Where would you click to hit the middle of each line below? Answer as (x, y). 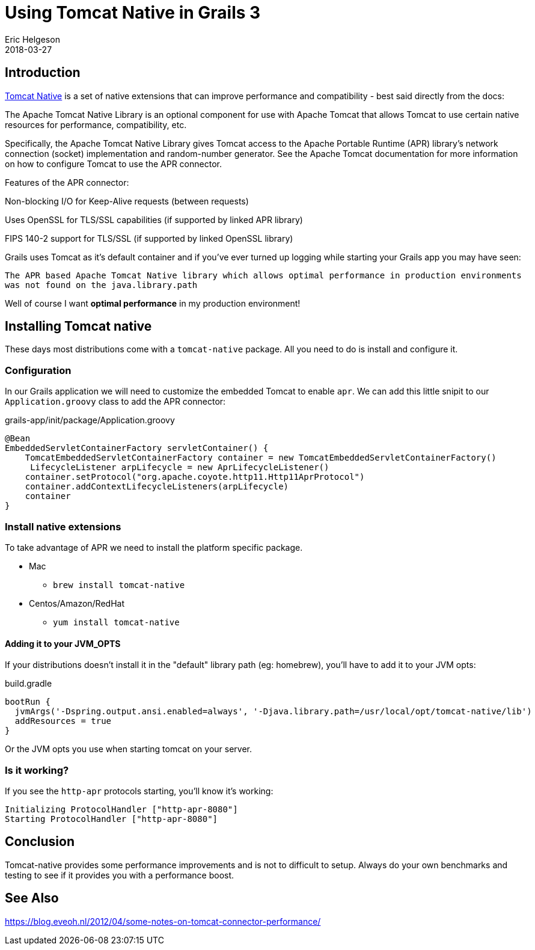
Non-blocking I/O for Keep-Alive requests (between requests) (127, 201)
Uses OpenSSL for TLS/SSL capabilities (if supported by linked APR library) (154, 219)
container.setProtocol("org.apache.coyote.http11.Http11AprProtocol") (195, 477)
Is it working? (37, 770)
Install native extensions (63, 526)
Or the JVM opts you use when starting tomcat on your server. (128, 749)
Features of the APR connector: (67, 182)
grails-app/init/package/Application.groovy (90, 420)
